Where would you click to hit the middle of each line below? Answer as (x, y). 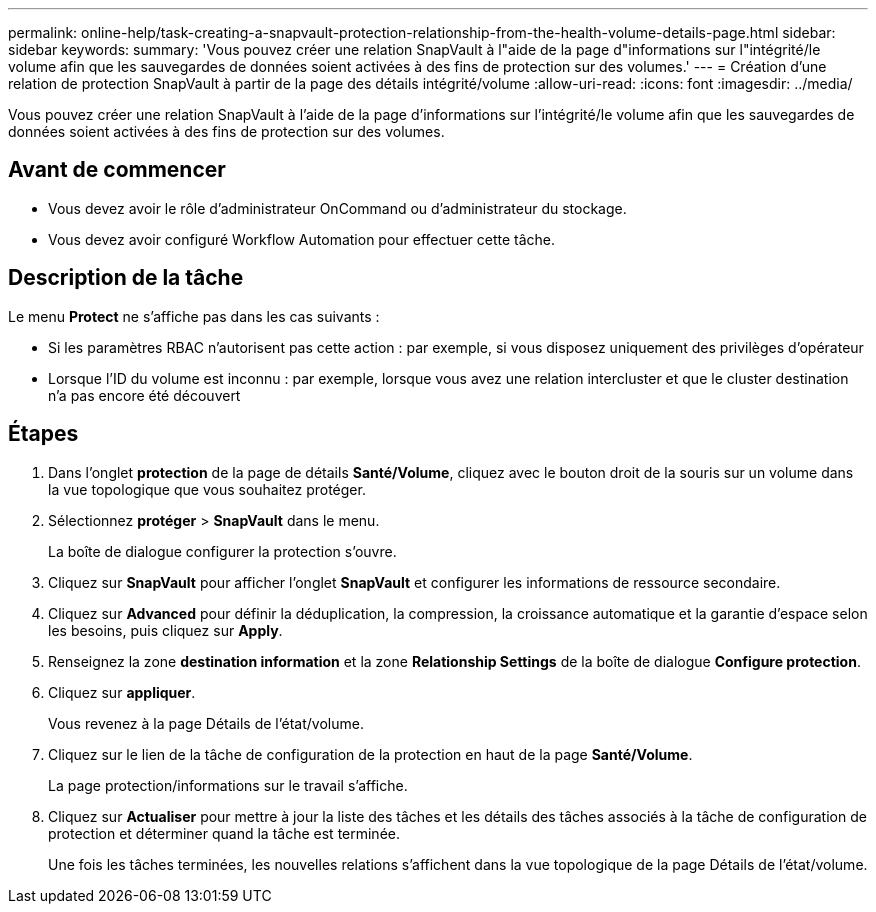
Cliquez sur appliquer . (122, 692)
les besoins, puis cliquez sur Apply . (165, 630)
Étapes (43, 434)
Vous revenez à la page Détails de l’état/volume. (206, 723)
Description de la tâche (126, 278)
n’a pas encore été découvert (144, 395)
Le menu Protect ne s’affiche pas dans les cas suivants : (194, 316)
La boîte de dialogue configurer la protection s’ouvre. (222, 551)
